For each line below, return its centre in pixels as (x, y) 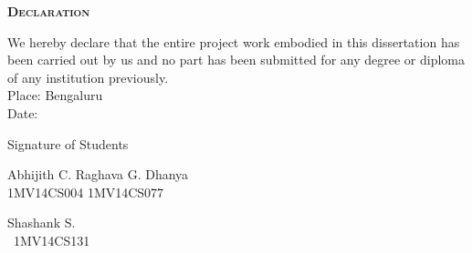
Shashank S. (42, 223)
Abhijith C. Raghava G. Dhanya (98, 174)
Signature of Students (68, 143)
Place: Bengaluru (55, 95)
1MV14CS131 (52, 240)
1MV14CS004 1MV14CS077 (86, 192)
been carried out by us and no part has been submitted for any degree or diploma (236, 60)
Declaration (49, 11)
